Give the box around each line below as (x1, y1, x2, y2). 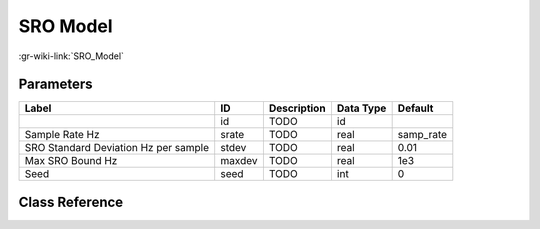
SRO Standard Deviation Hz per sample (24, 141, 210, 155)
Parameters (18, 76, 93, 93)
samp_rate (397, 128, 448, 142)
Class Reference (18, 193, 124, 210)
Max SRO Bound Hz (24, 154, 118, 168)
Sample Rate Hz (24, 128, 100, 142)
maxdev (220, 154, 258, 168)
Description (268, 101, 326, 115)
